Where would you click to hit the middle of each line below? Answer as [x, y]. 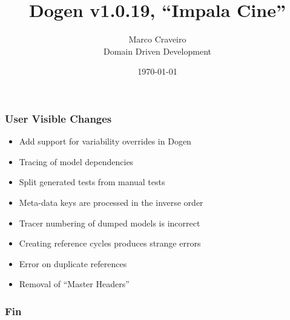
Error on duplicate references [73, 263]
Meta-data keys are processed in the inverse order [111, 202]
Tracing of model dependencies [76, 161]
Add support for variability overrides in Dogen [105, 141]
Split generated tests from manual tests [92, 182]
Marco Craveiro [157, 39]
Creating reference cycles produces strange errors [110, 243]
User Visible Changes [58, 118]
